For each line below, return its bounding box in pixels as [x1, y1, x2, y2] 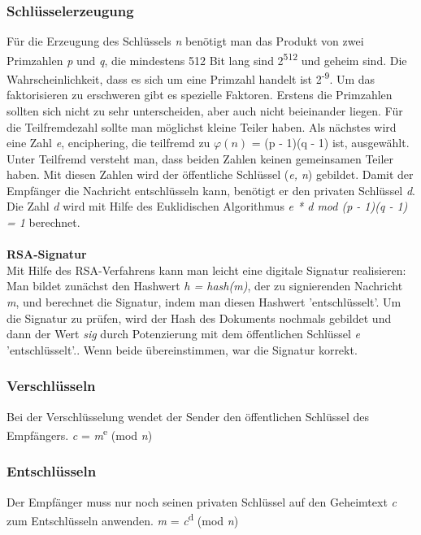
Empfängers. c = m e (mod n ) [7, 424, 153, 443]
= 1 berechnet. [7, 214, 80, 231]
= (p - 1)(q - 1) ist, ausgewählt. [251, 134, 410, 151]
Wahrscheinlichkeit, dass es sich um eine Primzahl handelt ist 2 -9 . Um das [7, 68, 375, 87]
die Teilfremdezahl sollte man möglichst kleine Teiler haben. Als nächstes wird [7, 118, 397, 135]
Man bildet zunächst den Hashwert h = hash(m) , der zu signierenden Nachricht [7, 277, 403, 294]
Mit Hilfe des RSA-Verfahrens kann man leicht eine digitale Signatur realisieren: [7, 261, 406, 278]
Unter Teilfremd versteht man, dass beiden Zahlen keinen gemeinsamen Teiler [7, 150, 394, 167]
